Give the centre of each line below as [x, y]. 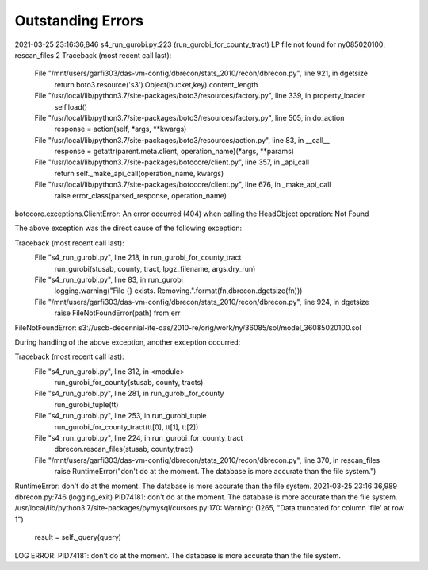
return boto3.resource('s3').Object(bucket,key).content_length [156, 84]
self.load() [71, 106]
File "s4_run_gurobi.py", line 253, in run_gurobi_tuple [120, 416]
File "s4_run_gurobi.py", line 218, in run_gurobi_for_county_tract [138, 257]
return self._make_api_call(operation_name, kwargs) [139, 173]
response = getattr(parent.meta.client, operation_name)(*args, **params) [174, 152]
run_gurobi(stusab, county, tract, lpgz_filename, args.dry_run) [155, 268]
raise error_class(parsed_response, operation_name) [141, 195]
